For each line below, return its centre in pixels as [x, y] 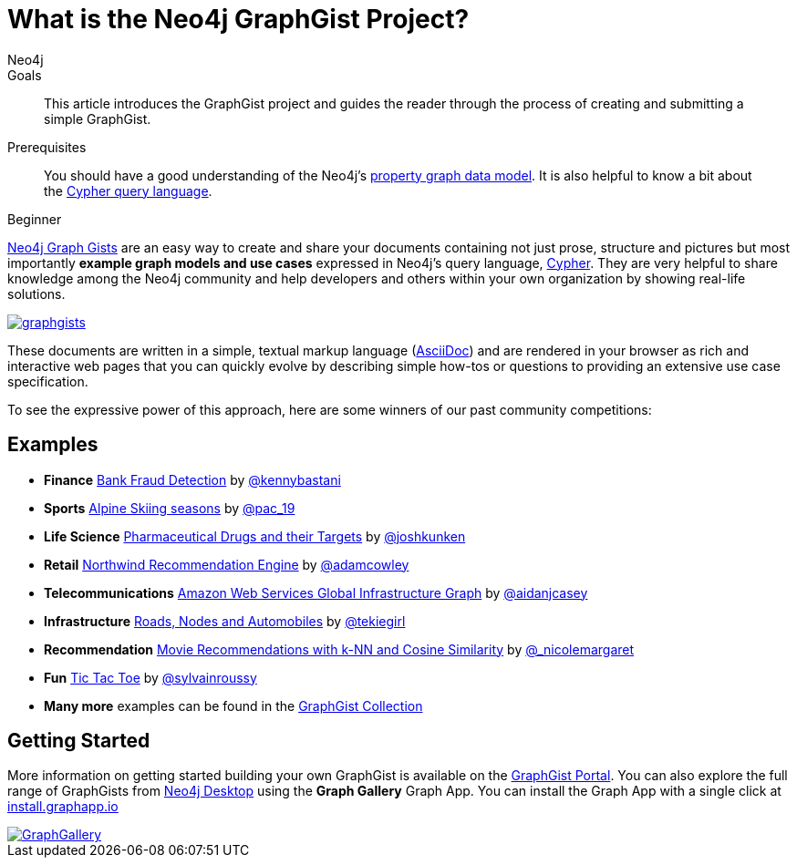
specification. [48, 381]
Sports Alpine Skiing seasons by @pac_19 [170, 508]
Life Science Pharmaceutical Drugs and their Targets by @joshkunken [255, 536]
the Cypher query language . [128, 191]
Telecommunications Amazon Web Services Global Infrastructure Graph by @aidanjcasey [316, 592]
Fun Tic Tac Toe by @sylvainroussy [150, 677]
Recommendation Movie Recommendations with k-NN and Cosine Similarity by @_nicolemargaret [339, 649]
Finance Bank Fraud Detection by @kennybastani [192, 479]
